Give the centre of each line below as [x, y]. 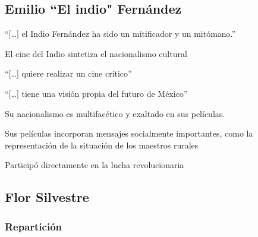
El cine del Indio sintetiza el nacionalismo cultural [96, 53]
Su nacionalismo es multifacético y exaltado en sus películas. [115, 113]
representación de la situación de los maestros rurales [102, 145]
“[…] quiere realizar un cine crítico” [68, 73]
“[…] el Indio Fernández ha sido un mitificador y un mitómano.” [120, 34]
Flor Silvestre [47, 197]
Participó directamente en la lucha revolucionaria [95, 165]
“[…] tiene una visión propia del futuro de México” [96, 93]
